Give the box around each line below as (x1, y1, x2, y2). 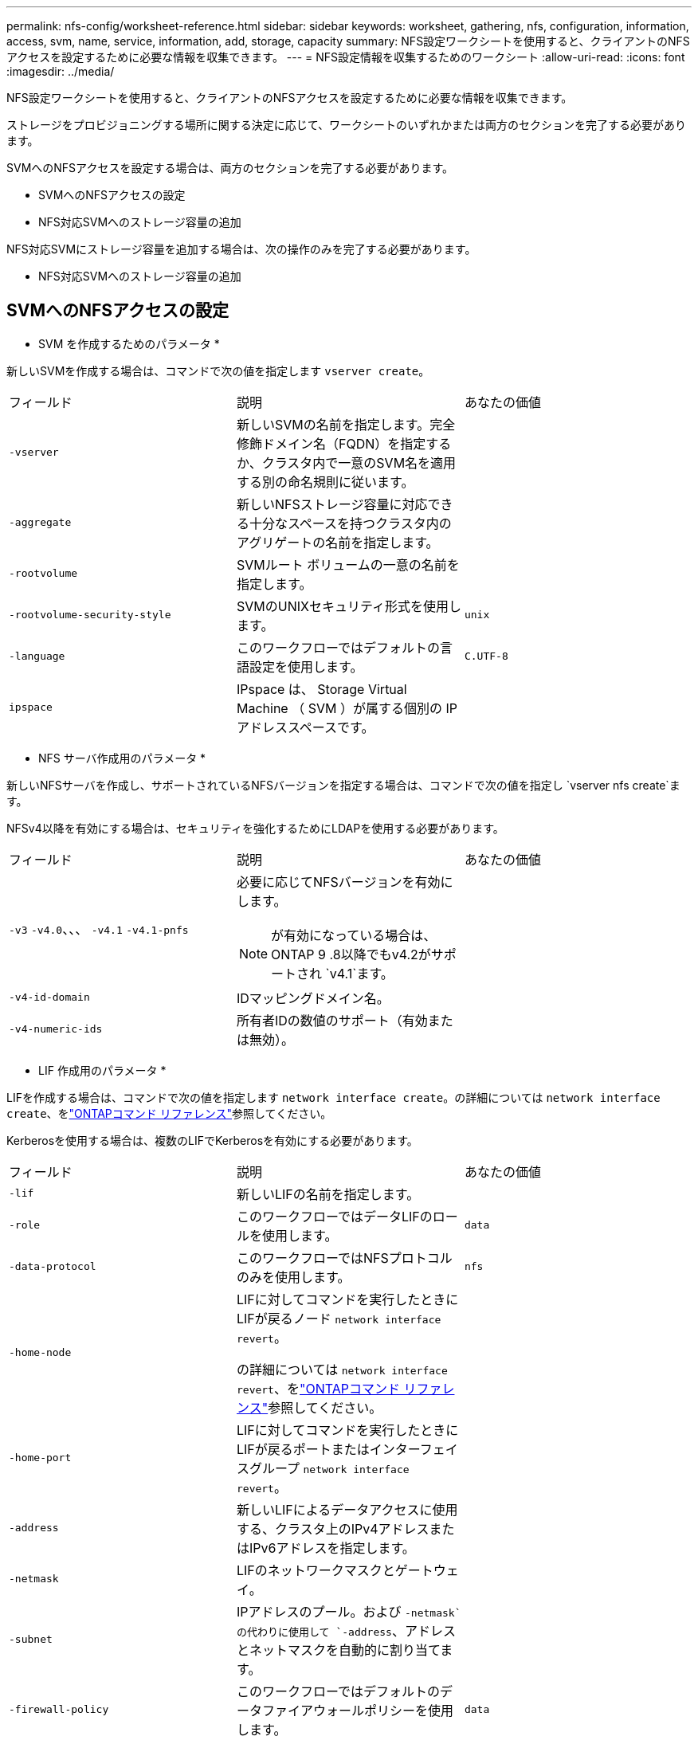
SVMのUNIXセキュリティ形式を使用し (236, 598, 461, 614)
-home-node (9, 1346, 72, 1359)
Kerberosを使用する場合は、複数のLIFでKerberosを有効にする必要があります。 (6, 1133, 418, 1147)
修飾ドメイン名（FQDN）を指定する (236, 435, 452, 452)
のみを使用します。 (236, 1268, 351, 1285)
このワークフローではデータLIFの (236, 1208, 433, 1225)
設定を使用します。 (249, 658, 363, 675)
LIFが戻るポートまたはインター (236, 1440, 420, 1457)
